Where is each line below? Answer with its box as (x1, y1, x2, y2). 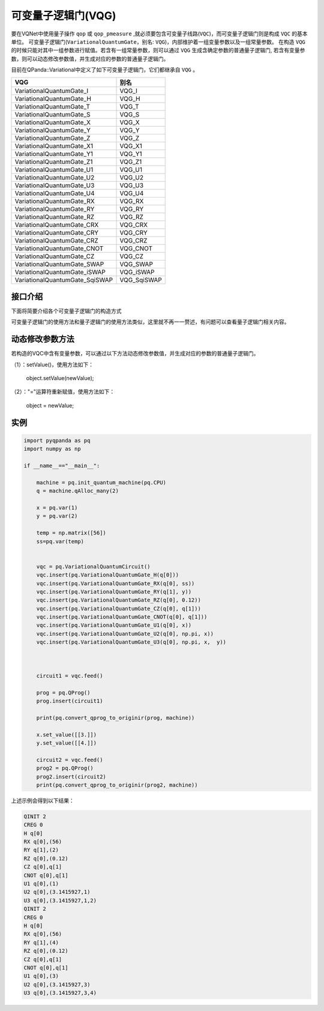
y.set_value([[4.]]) (36, 739, 97, 746)
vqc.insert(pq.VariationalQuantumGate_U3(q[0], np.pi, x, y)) (36, 639, 227, 645)
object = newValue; (26, 402, 74, 409)
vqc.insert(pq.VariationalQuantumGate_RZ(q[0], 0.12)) (36, 597, 201, 603)
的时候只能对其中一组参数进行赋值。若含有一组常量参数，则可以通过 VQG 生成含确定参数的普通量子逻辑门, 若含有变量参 (11, 47, 305, 54)
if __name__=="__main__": (23, 462, 100, 469)
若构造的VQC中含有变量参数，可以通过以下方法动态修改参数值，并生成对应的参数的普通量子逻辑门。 (11, 350, 259, 357)
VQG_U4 (119, 189, 144, 198)
